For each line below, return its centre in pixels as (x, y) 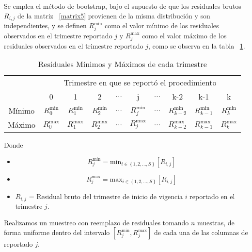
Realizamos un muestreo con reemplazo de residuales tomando (96, 222)
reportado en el (212, 196)
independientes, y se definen (45, 25)
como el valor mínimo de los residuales (162, 25)
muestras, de (216, 222)
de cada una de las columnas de (201, 232)
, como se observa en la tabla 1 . (197, 45)
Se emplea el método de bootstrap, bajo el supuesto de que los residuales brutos (123, 6)
